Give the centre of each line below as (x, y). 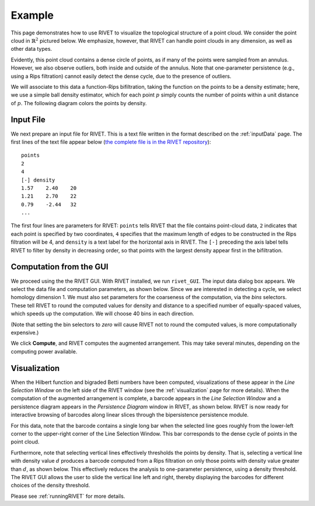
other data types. (32, 49)
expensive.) (25, 332)
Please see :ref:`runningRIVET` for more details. (68, 496)
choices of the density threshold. (50, 486)
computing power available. (44, 351)
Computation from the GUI (60, 267)
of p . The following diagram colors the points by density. (79, 103)
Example (32, 15)
